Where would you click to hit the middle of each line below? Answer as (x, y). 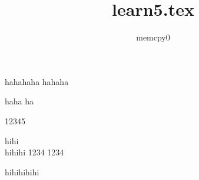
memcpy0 (153, 37)
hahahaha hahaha (37, 81)
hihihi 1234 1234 (34, 152)
